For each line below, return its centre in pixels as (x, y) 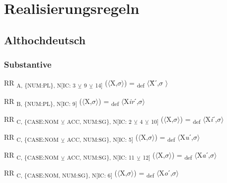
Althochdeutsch (45, 40)
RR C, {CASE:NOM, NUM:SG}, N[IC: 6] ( (61, 173)
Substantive (28, 64)
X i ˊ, (211, 119)
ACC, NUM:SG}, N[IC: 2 (99, 121)
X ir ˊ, (131, 101)
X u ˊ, (187, 137)
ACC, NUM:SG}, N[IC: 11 (101, 157)
